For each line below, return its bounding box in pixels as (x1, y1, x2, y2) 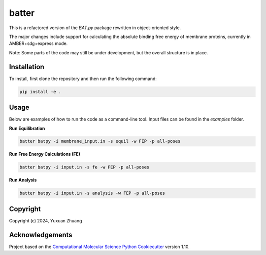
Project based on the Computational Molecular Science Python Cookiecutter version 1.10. (9, 244, 190, 250)
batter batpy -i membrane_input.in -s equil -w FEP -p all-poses (19, 138, 181, 144)
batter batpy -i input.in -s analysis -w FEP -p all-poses (19, 190, 165, 196)
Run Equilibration (9, 125, 45, 131)
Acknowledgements (9, 230, 72, 239)
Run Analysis (9, 177, 37, 183)
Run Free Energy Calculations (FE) (9, 151, 81, 157)
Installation (9, 62, 44, 71)
